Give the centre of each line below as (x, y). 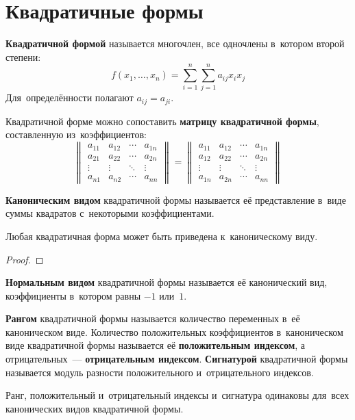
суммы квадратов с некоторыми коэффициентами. (110, 213)
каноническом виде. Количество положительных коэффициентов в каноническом (174, 331)
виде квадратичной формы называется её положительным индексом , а (156, 345)
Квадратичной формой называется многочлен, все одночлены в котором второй (175, 43)
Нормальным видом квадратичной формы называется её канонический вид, (167, 282)
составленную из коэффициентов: (76, 134)
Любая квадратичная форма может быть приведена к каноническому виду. (162, 236)
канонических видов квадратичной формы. (95, 408)
